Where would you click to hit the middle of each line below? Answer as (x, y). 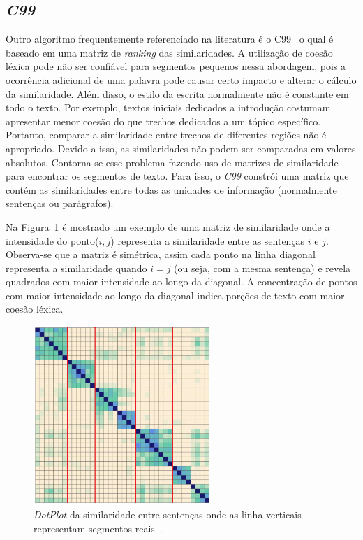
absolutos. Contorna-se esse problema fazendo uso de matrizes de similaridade (172, 162)
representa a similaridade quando (76, 268)
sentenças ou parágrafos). (60, 203)
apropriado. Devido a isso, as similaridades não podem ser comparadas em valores (181, 148)
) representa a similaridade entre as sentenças (208, 240)
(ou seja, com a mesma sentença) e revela (262, 268)
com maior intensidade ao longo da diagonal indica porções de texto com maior (175, 295)
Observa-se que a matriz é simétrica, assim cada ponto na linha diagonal (161, 254)
